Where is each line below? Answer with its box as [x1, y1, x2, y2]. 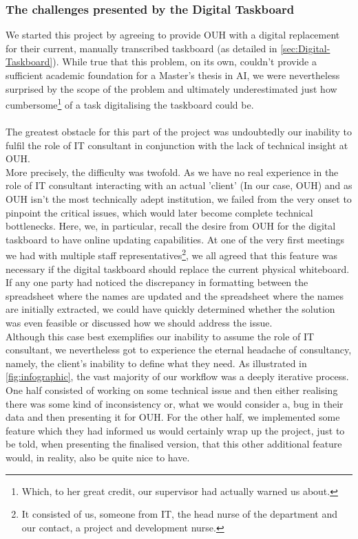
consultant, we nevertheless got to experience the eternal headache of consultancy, [6, 342, 352, 357]
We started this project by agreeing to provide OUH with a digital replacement [6, 27, 340, 42]
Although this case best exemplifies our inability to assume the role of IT [6, 329, 315, 343]
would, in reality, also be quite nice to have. [6, 450, 190, 464]
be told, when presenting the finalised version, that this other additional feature [6, 437, 342, 451]
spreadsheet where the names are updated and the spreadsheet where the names [6, 288, 344, 302]
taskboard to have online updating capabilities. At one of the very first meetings [6, 232, 344, 246]
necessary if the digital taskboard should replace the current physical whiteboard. [6, 261, 350, 276]
